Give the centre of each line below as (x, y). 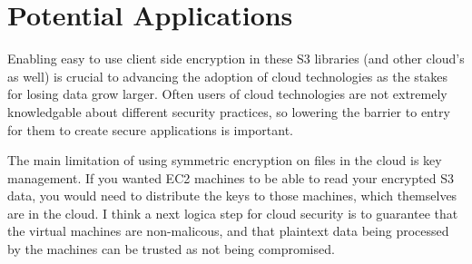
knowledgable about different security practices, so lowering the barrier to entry (229, 111)
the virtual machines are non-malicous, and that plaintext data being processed (228, 231)
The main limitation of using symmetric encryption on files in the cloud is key (225, 160)
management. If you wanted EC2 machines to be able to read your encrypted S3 (231, 177)
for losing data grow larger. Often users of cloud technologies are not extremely (227, 94)
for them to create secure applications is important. (150, 129)
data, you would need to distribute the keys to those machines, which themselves (232, 196)
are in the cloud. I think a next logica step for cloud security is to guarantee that (233, 213)
